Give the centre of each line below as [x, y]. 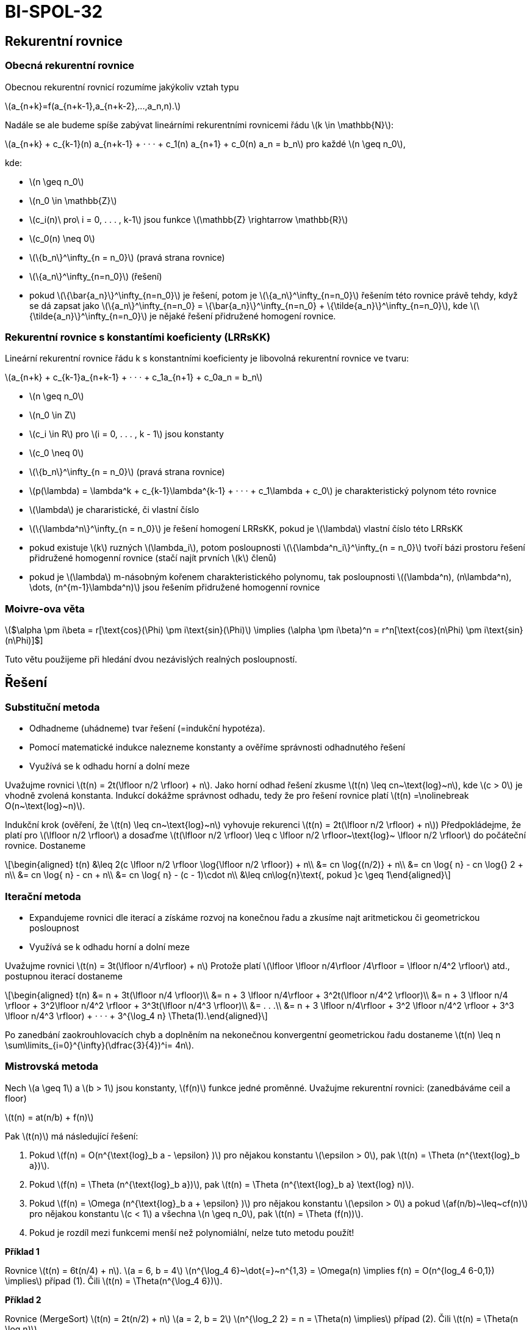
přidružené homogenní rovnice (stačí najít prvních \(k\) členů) [153, 558]
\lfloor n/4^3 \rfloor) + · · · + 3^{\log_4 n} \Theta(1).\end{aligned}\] [136, 1016]
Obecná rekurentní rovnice [70, 66]
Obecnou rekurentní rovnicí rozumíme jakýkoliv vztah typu [122, 87]
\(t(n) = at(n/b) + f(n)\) [49, 1117]
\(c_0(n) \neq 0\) [62, 238]
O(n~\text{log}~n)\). [45, 806]
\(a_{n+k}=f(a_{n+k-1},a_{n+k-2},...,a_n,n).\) [93, 106]
